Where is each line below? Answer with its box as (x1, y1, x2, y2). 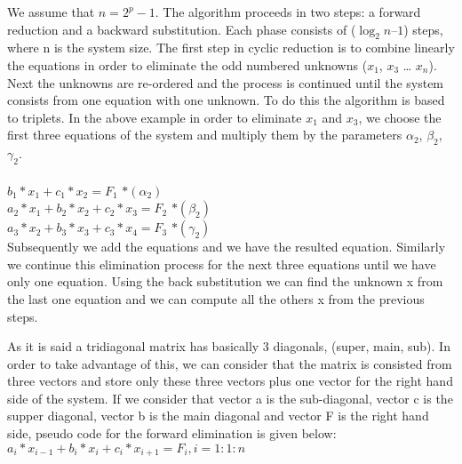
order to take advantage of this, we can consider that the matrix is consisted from (7, 354, 452, 372)
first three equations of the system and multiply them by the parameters (7, 125, 402, 144)
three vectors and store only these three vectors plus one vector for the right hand (7, 372, 453, 390)
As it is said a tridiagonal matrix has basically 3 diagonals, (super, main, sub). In (7, 337, 450, 356)
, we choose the (358, 108, 442, 126)
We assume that (7, 3, 95, 20)
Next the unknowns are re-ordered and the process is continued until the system (7, 73, 444, 92)
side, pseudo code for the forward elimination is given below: (7, 424, 337, 443)
